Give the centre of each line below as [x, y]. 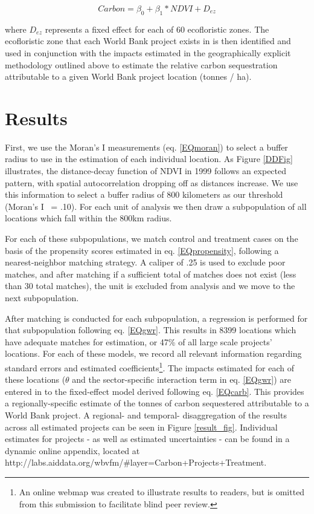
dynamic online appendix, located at [72, 450]
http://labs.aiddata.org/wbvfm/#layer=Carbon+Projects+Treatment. [136, 462]
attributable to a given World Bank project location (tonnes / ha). [128, 76]
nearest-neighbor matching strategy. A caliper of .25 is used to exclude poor [145, 262]
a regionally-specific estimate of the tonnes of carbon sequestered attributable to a [157, 403]
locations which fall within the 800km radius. [88, 218]
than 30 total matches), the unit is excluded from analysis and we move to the [150, 286]
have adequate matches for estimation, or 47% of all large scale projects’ [139, 341]
